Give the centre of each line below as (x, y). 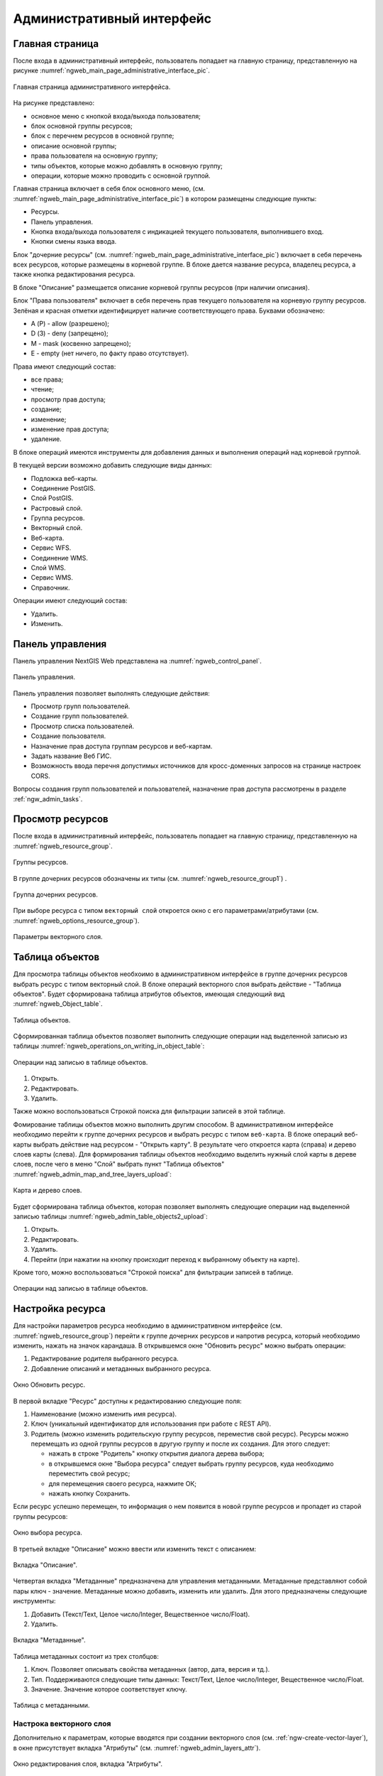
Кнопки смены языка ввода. (74, 242)
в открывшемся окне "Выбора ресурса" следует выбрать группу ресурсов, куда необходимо (191, 1463)
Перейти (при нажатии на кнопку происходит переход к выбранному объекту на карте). (165, 1259)
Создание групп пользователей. (80, 716)
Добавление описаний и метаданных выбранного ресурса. (121, 1368)
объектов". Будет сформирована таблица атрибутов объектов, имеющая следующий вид (149, 994)
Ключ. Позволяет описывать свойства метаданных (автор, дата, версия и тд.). (150, 1669)
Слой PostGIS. (52, 498)
